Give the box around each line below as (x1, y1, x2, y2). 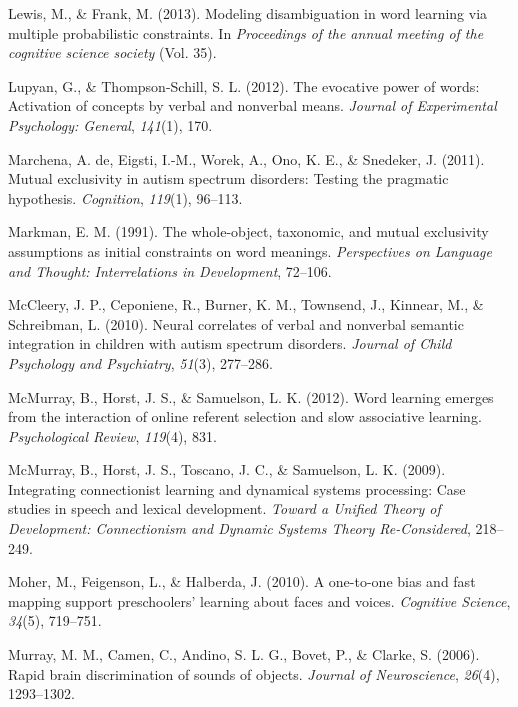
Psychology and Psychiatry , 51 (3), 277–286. (8, 352, 273, 373)
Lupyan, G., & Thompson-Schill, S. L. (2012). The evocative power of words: (8, 75, 480, 96)
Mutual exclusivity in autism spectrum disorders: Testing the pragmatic (8, 168, 449, 189)
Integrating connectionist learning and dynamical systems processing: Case (8, 478, 466, 499)
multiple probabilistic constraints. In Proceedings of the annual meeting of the (8, 22, 484, 43)
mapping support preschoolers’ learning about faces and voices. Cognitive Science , (8, 590, 511, 611)
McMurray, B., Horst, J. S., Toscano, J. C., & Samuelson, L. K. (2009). (8, 459, 446, 480)
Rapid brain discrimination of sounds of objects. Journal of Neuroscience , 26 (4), (8, 663, 500, 684)
